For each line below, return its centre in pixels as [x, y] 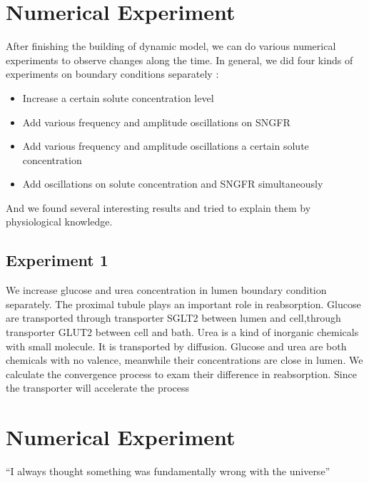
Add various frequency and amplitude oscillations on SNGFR [156, 122]
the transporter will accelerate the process [98, 388]
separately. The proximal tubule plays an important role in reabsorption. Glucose [183, 304]
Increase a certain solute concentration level [118, 97]
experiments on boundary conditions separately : [112, 74]
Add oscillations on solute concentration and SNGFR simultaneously [173, 184]
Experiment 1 [57, 260]
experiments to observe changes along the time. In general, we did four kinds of [180, 60]
